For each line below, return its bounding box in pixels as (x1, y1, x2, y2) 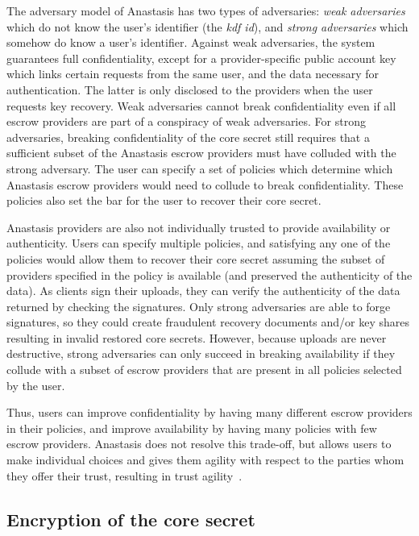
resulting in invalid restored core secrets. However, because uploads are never (6, 329, 387, 346)
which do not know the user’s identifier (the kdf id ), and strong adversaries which (6, 18, 409, 35)
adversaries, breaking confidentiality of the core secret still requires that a (6, 128, 370, 145)
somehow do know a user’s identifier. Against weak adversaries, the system (6, 34, 375, 51)
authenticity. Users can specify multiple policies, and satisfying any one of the (6, 235, 391, 251)
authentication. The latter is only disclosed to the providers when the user (6, 81, 373, 98)
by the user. (6, 376, 65, 393)
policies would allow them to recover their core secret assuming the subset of (6, 250, 385, 267)
